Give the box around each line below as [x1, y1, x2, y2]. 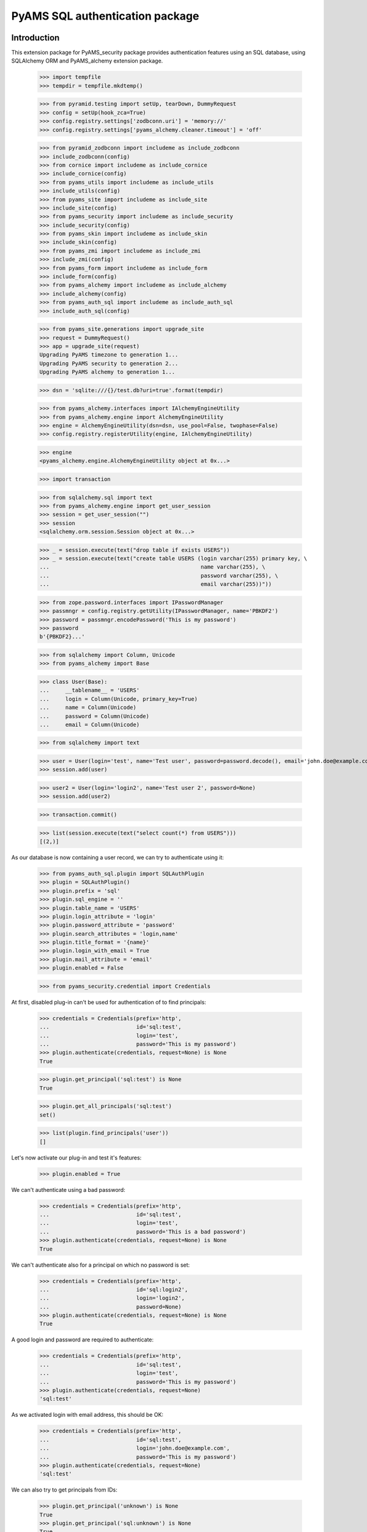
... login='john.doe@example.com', [39, 1445, 230, 1452]
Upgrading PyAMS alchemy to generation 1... [39, 368, 176, 376]
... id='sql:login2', [39, 1286, 188, 1293]
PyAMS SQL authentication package [11, 9, 199, 23]
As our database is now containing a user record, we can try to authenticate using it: [11, 854, 224, 861]
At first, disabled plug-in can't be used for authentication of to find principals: [11, 998, 206, 1006]
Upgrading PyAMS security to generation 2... [39, 360, 179, 367]
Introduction [11, 32, 60, 43]
